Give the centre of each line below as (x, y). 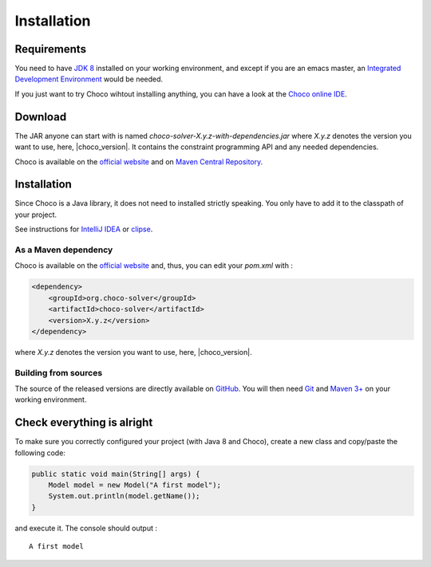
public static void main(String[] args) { (116, 474)
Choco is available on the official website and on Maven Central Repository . (139, 161)
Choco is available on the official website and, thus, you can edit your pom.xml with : (154, 266)
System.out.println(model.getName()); (124, 496)
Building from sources (59, 372)
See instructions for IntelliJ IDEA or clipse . (84, 229)
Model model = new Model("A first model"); (134, 485)
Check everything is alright (84, 423)
